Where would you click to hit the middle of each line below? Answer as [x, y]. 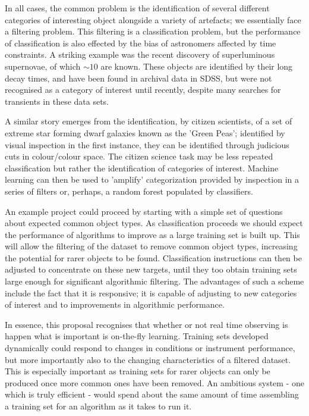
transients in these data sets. [57, 101]
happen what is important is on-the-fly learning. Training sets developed [137, 336]
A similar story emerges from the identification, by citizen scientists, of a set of [149, 121]
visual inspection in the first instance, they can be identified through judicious [147, 144]
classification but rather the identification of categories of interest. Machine [142, 168]
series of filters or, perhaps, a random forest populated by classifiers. [129, 191]
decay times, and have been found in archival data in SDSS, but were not [138, 78]
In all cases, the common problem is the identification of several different [137, 8]
